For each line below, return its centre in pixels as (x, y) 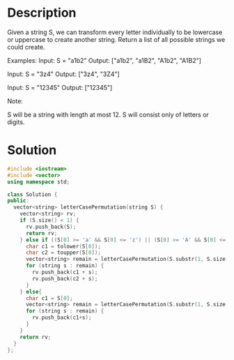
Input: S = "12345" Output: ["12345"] (60, 87)
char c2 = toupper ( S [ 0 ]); (63, 253)
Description (42, 13)
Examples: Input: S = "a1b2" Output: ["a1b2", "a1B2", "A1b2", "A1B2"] (104, 60)
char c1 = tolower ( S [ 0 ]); (63, 246)
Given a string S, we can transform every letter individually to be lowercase (115, 32)
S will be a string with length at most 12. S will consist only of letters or (108, 114)
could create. (26, 47)
